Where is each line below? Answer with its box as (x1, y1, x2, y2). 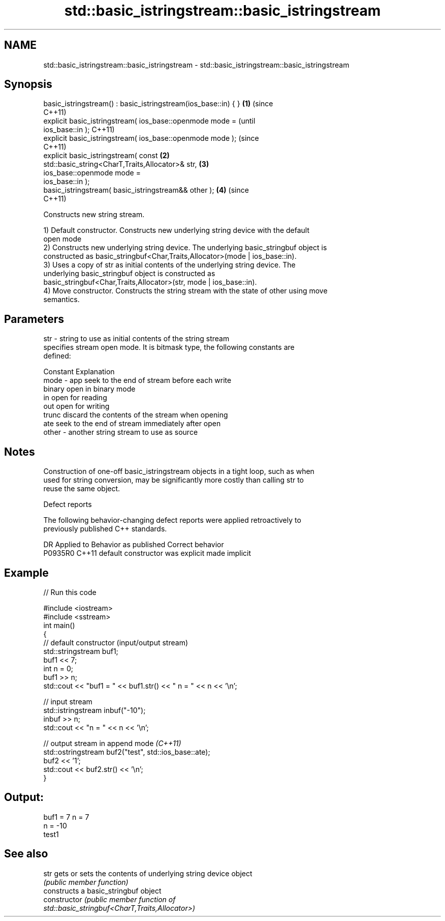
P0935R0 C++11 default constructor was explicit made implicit (43, 549, 251, 558)
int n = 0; (43, 664, 74, 673)
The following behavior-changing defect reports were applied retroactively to (43, 516, 301, 525)
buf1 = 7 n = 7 (43, 812, 89, 821)
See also (4, 847, 48, 860)
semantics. (43, 295, 80, 304)
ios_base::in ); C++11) (43, 125, 115, 134)
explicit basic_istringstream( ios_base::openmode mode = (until (43, 116, 256, 126)
